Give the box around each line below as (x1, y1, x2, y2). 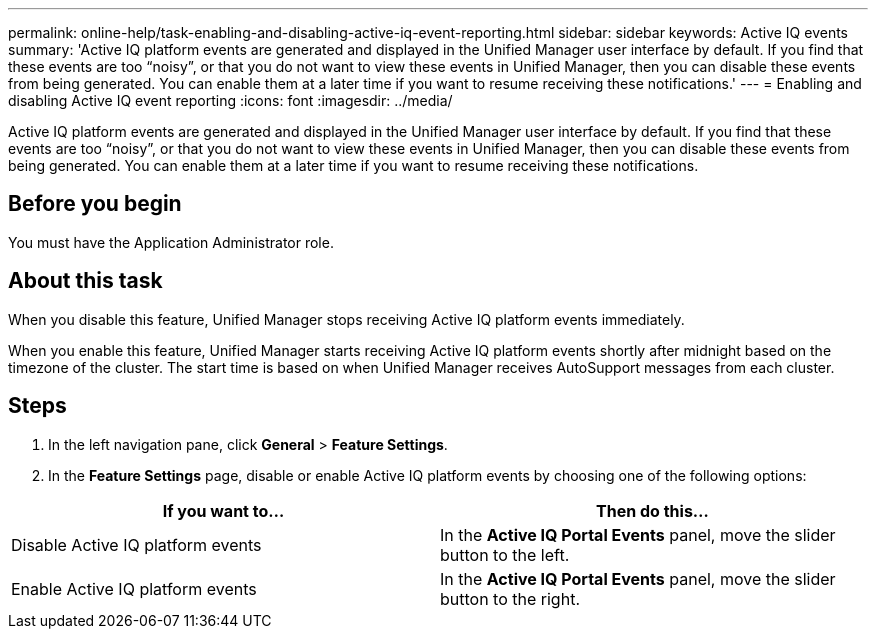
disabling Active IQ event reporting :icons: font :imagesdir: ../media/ (8, 92, 453, 109)
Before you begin (8, 191, 182, 217)
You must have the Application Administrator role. (8, 233, 334, 251)
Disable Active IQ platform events (11, 534, 262, 555)
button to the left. (440, 544, 570, 565)
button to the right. (440, 588, 580, 609)
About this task (8, 268, 163, 294)
